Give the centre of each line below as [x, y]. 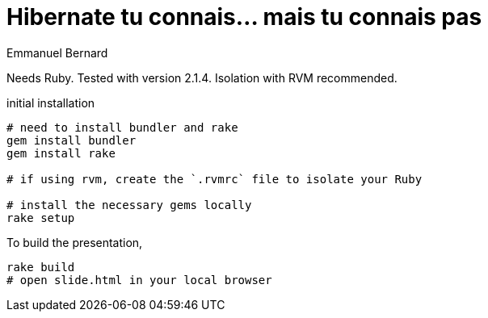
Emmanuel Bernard [57, 52]
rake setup [41, 218]
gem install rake [61, 153]
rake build [41, 267]
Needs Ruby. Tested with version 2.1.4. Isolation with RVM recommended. [202, 77]
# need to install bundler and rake [122, 127]
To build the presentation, [75, 242]
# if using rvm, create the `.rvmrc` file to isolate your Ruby [215, 179]
